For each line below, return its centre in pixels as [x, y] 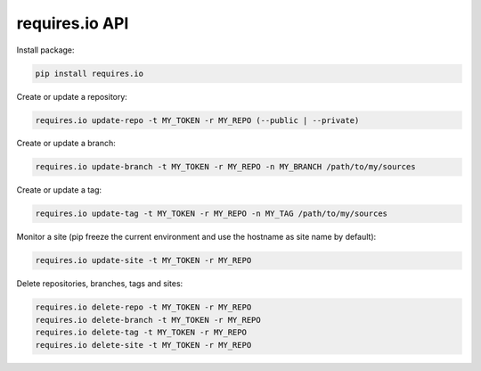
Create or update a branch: [66, 144]
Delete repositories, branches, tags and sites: [100, 284]
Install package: [45, 50]
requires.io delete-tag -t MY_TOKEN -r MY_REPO [141, 333]
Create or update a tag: [59, 190]
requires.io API [73, 23]
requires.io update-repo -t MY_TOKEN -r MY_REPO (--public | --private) [197, 120]
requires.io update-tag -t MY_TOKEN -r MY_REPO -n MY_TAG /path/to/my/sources [211, 214]
